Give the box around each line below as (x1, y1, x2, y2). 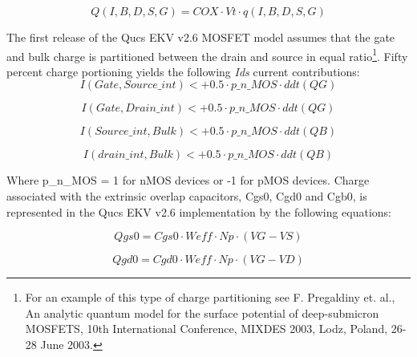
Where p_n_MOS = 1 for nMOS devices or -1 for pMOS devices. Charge (6, 172, 370, 189)
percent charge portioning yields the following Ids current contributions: (6, 63, 360, 79)
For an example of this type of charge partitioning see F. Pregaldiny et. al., (25, 289, 395, 306)
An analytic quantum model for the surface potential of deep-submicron (25, 304, 379, 321)
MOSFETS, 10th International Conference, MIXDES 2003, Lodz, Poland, (25, 320, 388, 337)
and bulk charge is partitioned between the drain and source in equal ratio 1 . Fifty (6, 45, 408, 64)
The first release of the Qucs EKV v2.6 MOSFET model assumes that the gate (6, 29, 395, 45)
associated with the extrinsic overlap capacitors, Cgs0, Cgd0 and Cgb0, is (6, 188, 367, 205)
